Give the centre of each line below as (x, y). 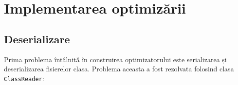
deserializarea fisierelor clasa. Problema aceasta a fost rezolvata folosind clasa (119, 69)
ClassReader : (24, 78)
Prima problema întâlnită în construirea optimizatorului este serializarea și (115, 59)
